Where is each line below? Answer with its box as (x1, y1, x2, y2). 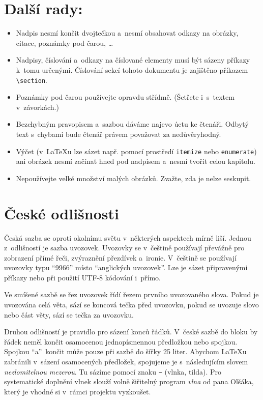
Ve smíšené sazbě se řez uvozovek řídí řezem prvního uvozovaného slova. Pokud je (4, 289, 259, 300)
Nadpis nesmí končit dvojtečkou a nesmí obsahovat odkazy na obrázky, (16, 27, 239, 38)
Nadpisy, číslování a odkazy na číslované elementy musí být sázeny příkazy (16, 54, 250, 65)
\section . (16, 74, 47, 85)
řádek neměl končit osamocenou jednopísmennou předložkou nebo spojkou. (4, 336, 238, 347)
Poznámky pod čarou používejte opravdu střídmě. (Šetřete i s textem (16, 92, 235, 102)
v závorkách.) (16, 101, 59, 112)
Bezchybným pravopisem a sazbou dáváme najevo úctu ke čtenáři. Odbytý (16, 119, 249, 129)
